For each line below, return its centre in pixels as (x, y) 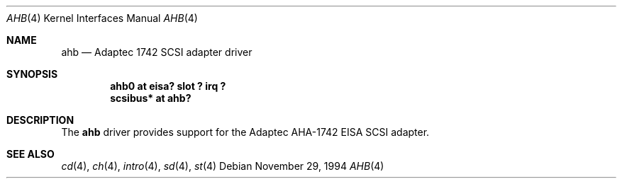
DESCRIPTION (40, 120)
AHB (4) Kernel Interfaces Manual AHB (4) (102, 18)
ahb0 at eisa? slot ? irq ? (168, 86)
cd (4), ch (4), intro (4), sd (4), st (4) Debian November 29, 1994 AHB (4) (223, 166)
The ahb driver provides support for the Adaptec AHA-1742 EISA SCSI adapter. (245, 132)
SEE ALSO (30, 154)
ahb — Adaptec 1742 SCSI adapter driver (157, 52)
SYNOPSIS (32, 74)
